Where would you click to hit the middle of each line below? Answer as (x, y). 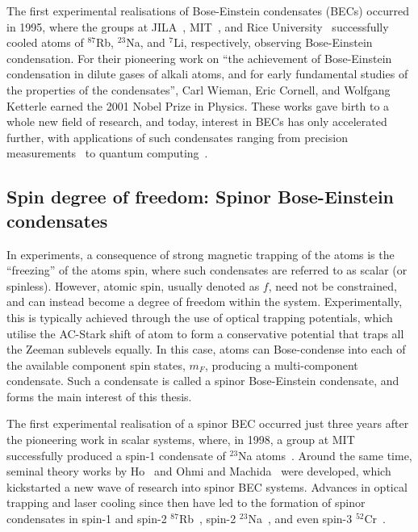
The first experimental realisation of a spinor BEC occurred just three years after (208, 423)
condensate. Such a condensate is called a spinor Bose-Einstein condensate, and (203, 381)
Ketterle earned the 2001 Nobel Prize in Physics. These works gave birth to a (198, 105)
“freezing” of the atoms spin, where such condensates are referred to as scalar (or (207, 270)
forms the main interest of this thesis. (99, 396)
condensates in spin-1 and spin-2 (87, 519)
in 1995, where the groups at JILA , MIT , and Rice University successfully (198, 26)
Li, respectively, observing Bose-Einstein (273, 42)
